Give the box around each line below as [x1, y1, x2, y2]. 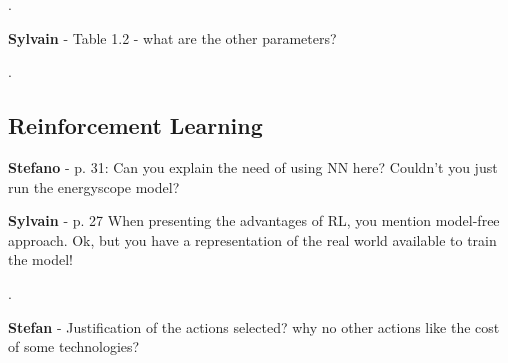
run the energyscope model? [8, 176, 180, 197]
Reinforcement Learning [8, 110, 263, 141]
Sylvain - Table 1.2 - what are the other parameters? [8, 27, 337, 48]
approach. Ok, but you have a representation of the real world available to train [8, 229, 497, 250]
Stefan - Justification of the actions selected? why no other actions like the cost [8, 316, 500, 337]
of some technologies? [8, 336, 140, 357]
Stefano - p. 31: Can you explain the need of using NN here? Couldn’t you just [8, 156, 498, 177]
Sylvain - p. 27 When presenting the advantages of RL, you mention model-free [8, 210, 500, 231]
